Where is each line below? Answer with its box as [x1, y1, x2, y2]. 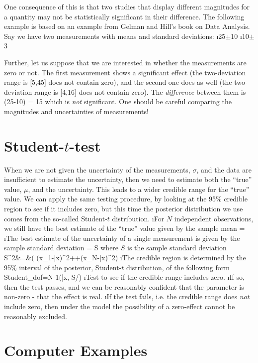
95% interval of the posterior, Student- [4, 262, 122, 272]
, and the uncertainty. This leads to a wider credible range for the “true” [28, 183, 250, 194]
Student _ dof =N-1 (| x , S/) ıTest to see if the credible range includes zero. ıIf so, [4, 272, 245, 282]
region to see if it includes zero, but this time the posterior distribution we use [4, 203, 243, 214]
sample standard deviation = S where [4, 242, 119, 253]
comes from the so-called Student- [4, 213, 107, 223]
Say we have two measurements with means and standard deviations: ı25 [4, 30, 226, 41]
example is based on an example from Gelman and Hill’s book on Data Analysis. [4, 21, 250, 31]
